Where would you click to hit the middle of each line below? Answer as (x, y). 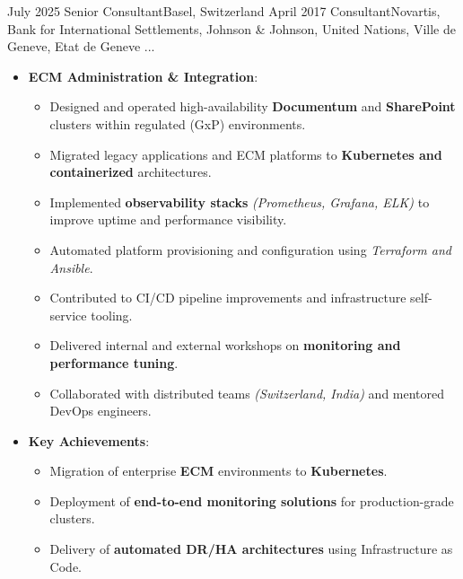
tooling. (112, 315)
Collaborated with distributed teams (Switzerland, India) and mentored (247, 393)
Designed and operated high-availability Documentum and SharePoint (253, 106)
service (68, 315)
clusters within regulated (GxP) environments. (178, 123)
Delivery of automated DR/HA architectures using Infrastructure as (251, 549)
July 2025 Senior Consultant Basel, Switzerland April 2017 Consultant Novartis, (224, 11)
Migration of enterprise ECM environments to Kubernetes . (218, 471)
